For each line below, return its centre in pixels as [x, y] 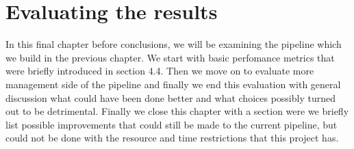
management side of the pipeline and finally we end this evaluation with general [173, 84]
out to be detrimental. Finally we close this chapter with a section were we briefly [177, 111]
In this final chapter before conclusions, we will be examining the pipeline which [174, 44]
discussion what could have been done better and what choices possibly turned [170, 97]
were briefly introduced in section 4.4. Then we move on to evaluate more [160, 71]
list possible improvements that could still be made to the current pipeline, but [172, 124]
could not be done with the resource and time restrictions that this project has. [172, 138]
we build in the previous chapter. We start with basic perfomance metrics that [170, 57]
